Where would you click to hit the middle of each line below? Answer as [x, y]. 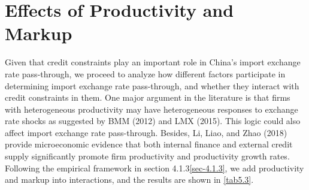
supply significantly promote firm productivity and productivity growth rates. [147, 156]
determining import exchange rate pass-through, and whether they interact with [152, 85]
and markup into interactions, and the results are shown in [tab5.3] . [129, 180]
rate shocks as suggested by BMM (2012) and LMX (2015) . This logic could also [153, 121]
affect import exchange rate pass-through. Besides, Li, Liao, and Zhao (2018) [146, 132]
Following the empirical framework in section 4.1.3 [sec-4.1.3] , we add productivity [154, 168]
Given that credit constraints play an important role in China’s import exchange [153, 62]
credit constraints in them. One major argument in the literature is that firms [148, 97]
